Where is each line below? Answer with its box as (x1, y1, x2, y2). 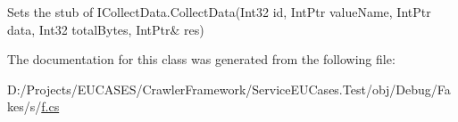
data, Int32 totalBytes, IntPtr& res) (7, 20, 204, 38)
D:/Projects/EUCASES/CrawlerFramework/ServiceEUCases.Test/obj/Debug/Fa (7, 79, 451, 98)
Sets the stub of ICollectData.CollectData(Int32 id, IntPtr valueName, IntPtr (7, 3, 431, 20)
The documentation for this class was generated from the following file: (7, 50, 396, 69)
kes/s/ (7, 97, 42, 116)
